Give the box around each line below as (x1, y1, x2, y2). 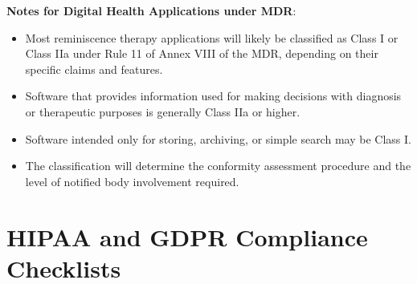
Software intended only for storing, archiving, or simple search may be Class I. (25, 130, 411, 147)
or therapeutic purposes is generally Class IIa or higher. (25, 103, 300, 120)
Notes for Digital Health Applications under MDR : (6, 2, 296, 18)
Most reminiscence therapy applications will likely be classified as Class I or (25, 29, 399, 46)
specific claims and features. (25, 60, 163, 77)
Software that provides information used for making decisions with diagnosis (25, 87, 402, 104)
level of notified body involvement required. (25, 172, 239, 189)
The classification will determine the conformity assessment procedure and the (25, 157, 411, 174)
